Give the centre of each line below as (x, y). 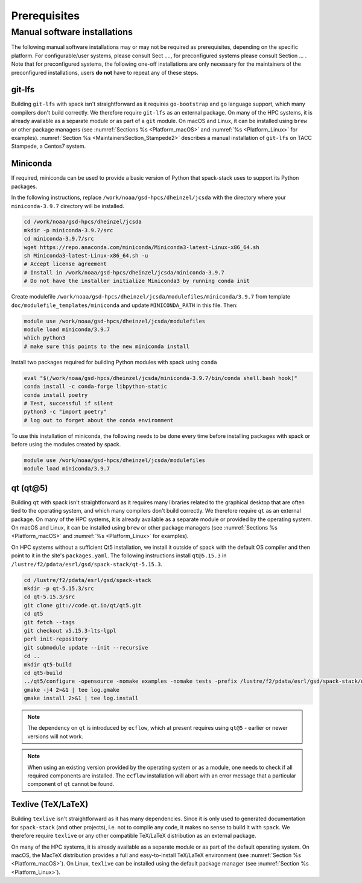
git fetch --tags (49, 622)
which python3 (45, 338)
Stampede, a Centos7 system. (49, 146)
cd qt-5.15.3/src (49, 597)
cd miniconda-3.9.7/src (59, 239)
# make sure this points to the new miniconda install (106, 346)
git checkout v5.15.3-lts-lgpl (70, 631)
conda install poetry (56, 395)
